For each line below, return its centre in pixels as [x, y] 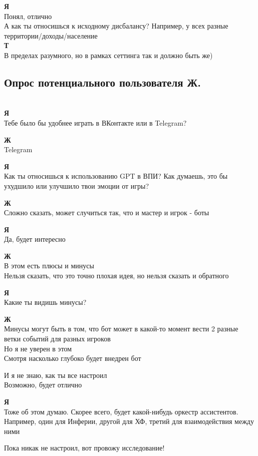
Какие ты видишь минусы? [45, 302]
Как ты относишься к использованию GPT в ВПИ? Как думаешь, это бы [116, 176]
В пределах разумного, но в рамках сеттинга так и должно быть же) [108, 55]
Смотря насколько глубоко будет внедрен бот [73, 358]
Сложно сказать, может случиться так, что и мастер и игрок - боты [107, 212]
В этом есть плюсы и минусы [49, 266]
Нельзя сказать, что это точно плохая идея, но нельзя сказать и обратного [116, 276]
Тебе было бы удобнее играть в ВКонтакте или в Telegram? [95, 122]
